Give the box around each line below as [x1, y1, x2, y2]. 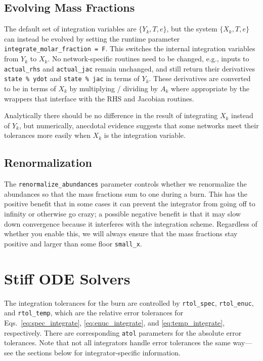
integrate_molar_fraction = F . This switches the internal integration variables [4, 43, 255, 54]
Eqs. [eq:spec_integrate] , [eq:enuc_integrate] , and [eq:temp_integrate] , [4, 317, 225, 328]
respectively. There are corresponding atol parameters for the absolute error [4, 327, 242, 338]
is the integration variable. [104, 130, 186, 140]
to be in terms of [4, 83, 56, 94]
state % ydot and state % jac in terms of [4, 73, 140, 84]
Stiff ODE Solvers [4, 268, 130, 288]
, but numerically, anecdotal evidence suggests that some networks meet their [19, 120, 259, 130]
